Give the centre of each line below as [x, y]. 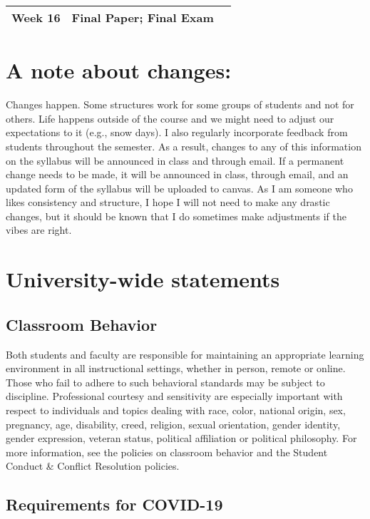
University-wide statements [143, 279]
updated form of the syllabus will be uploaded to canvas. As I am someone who [179, 188]
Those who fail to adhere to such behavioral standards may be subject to [165, 382]
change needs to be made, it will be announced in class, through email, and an [177, 174]
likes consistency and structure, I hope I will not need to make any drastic [168, 202]
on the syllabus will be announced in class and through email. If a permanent [175, 160]
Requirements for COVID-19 [114, 504]
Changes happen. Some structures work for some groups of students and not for [180, 104]
